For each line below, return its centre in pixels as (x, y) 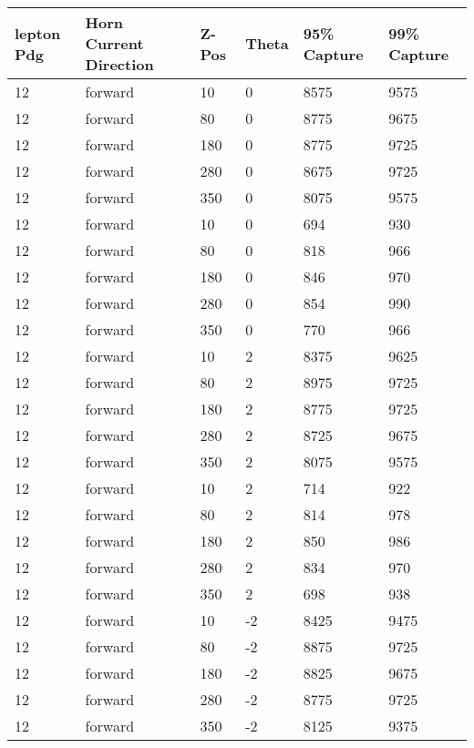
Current (114, 43)
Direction (119, 64)
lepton (38, 33)
